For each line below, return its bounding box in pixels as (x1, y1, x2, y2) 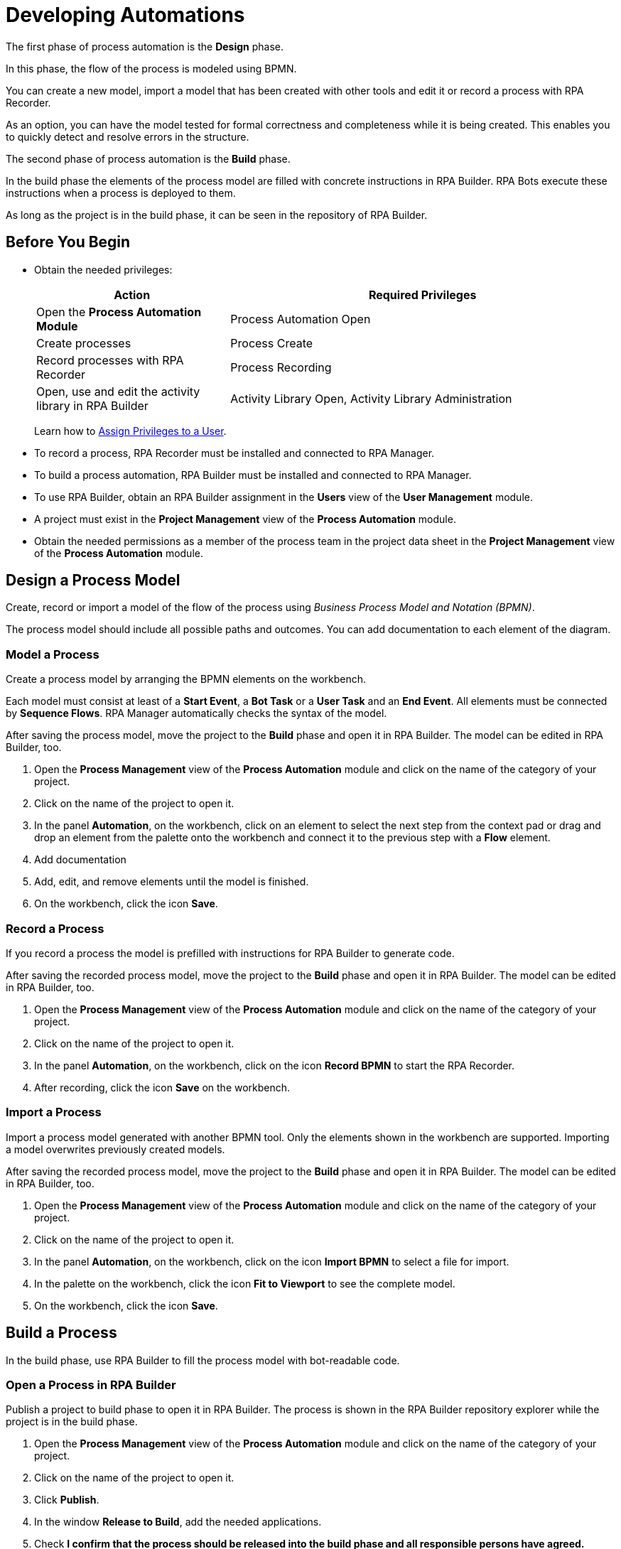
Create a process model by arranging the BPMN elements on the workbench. (6, 673, 367, 686)
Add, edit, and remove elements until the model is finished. (34, 875, 309, 888)
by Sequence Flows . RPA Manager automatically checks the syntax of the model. (6, 707, 387, 720)
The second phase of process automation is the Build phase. (6, 152, 291, 165)
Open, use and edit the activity (36, 384, 200, 399)
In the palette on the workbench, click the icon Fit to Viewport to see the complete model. (34, 1277, 455, 1290)
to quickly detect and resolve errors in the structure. (6, 130, 249, 143)
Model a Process (6, 647, 99, 662)
